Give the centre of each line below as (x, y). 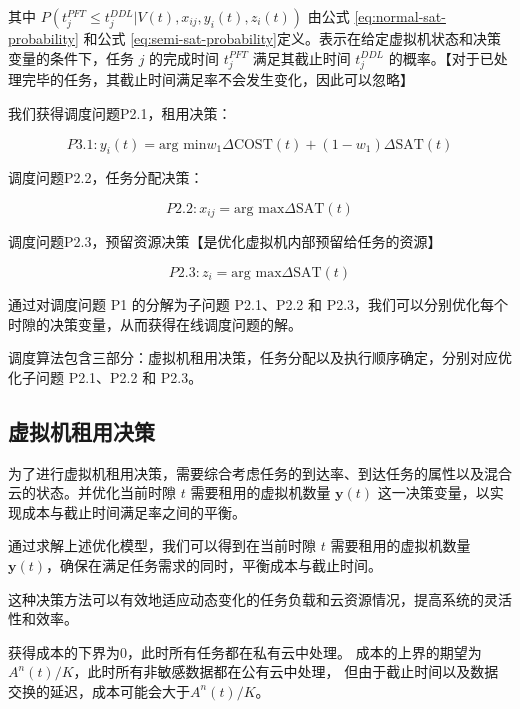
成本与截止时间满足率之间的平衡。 (133, 511)
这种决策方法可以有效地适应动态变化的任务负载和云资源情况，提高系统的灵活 (260, 598)
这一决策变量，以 (433, 492)
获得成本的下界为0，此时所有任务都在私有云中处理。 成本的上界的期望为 (245, 651)
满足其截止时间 (301, 57)
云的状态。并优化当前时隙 (92, 492)
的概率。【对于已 (441, 57)
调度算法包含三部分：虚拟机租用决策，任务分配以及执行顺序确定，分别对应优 (260, 357)
